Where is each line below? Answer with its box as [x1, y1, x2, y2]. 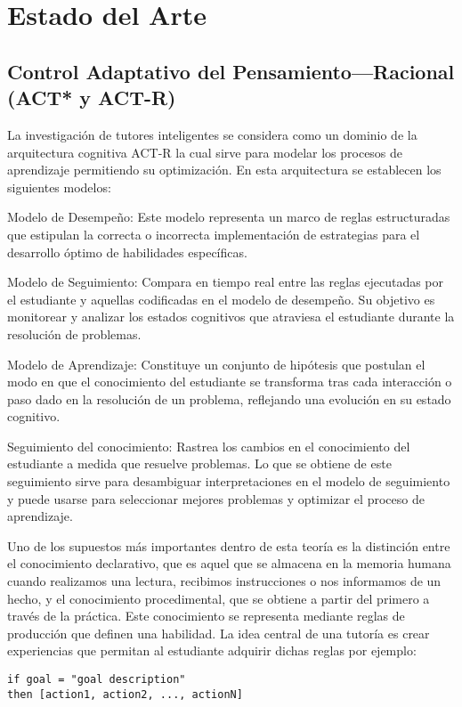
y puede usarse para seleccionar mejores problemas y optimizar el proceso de [7, 489, 425, 508]
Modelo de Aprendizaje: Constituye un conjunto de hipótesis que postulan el [7, 354, 426, 373]
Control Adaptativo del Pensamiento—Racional [7, 57, 455, 85]
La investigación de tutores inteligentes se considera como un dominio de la [7, 125, 417, 143]
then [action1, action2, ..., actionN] [7, 687, 243, 701]
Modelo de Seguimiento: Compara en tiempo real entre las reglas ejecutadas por [7, 272, 444, 291]
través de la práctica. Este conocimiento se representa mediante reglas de [7, 606, 405, 625]
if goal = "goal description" [7, 673, 186, 686]
